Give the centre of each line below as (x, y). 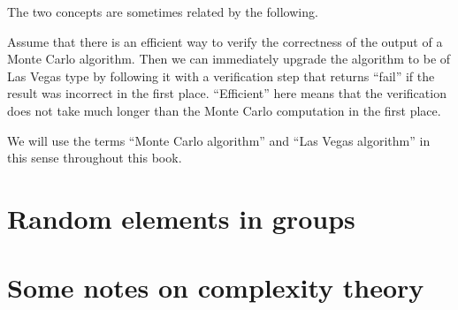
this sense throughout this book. (95, 158)
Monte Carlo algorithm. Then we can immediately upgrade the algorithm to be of (229, 59)
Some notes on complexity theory (216, 287)
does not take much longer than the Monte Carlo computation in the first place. (224, 110)
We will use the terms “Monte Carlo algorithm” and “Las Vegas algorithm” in (219, 140)
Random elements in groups (181, 218)
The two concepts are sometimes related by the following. (163, 11)
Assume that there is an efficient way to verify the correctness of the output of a (225, 41)
